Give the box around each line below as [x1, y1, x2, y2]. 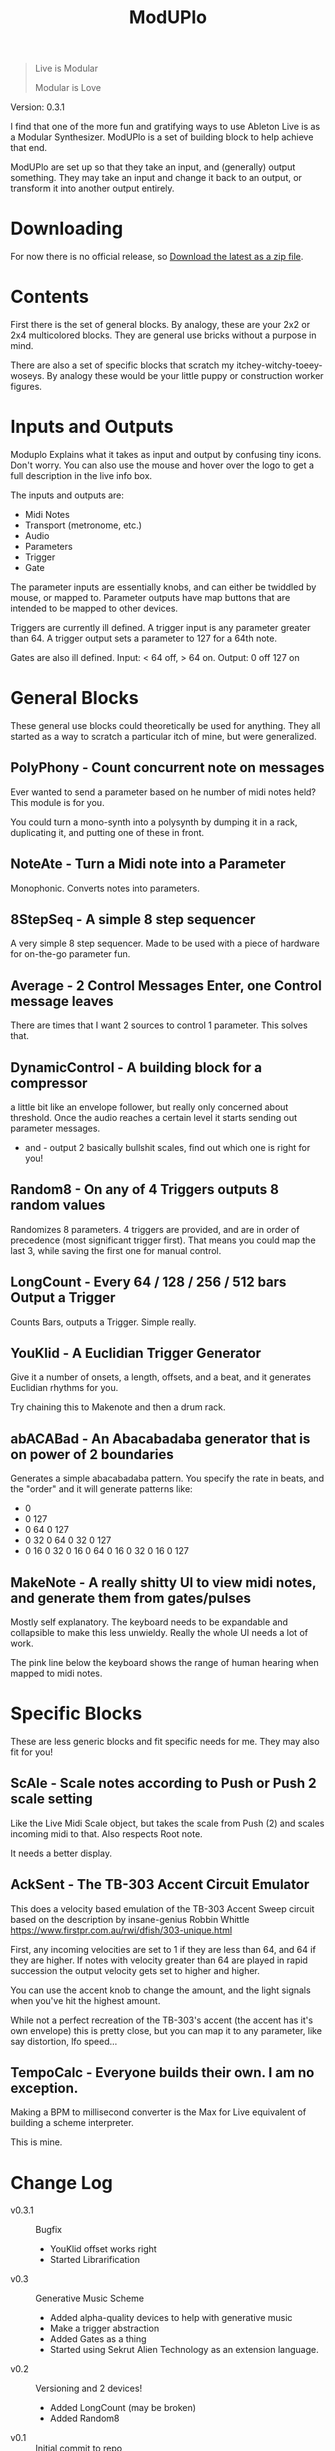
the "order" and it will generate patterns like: [10, 1483, 193, 1495]
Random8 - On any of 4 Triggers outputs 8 [10, 1181, 280, 1198]
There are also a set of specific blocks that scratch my [10, 359, 235, 371]
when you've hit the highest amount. [10, 1994, 161, 2006]
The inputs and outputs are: [10, 489, 125, 501]
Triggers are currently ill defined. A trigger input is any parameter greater [10, 622, 312, 633]
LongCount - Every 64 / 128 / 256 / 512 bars [10, 1274, 287, 1291]
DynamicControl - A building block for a [10, 1059, 263, 1076]
